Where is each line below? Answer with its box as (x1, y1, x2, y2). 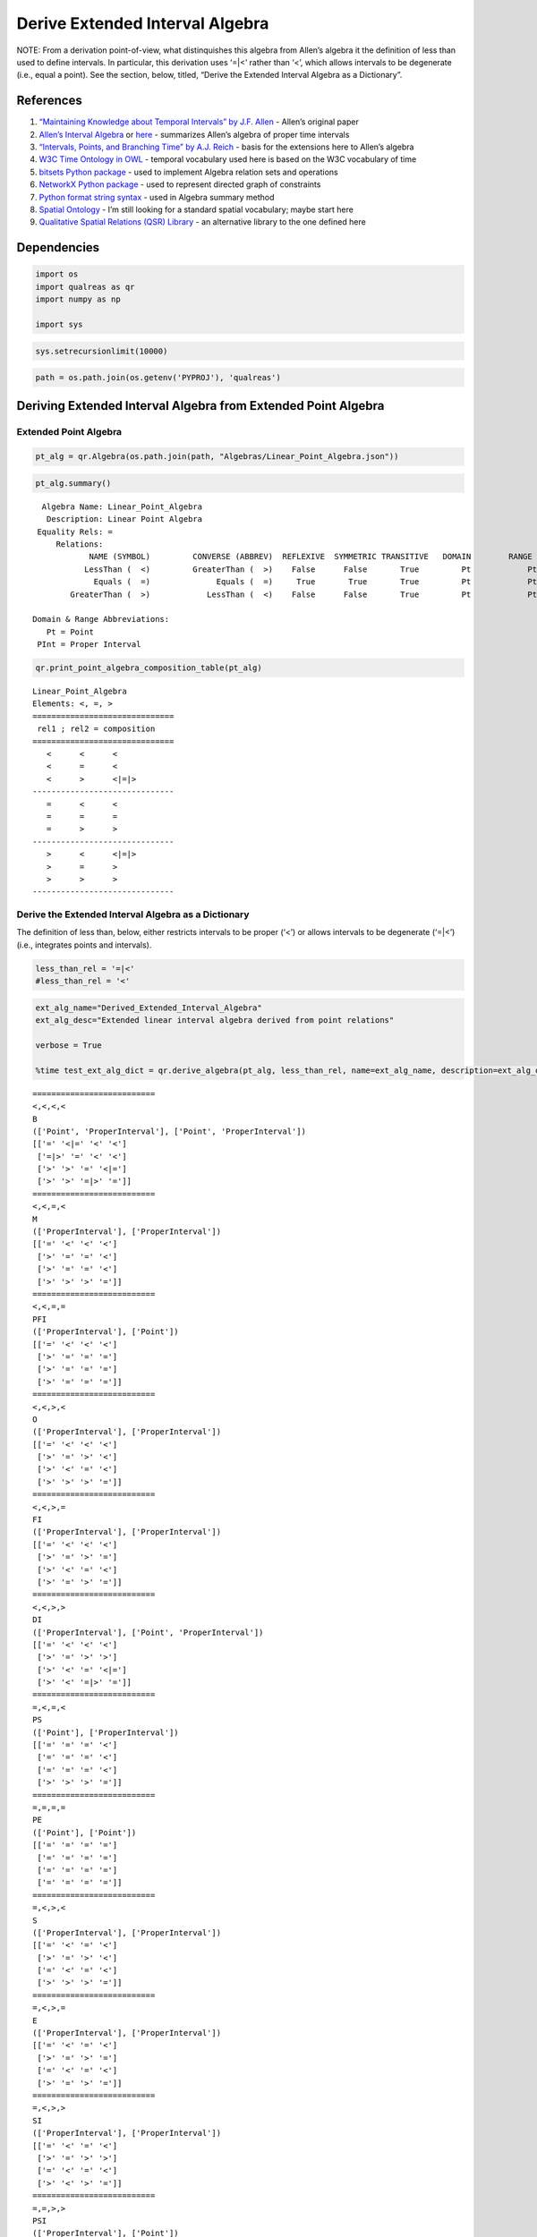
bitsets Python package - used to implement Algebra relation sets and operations (38, 166, 339, 177)
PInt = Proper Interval (37, 640, 141, 650)
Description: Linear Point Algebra (46, 515, 203, 524)
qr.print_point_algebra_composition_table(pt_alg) (35, 663, 263, 673)
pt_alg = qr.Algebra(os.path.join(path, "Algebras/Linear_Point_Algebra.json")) (35, 452, 399, 462)
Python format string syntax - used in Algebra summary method (38, 191, 275, 202)
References (16, 93, 82, 108)
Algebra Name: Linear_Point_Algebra (41, 501, 203, 512)
